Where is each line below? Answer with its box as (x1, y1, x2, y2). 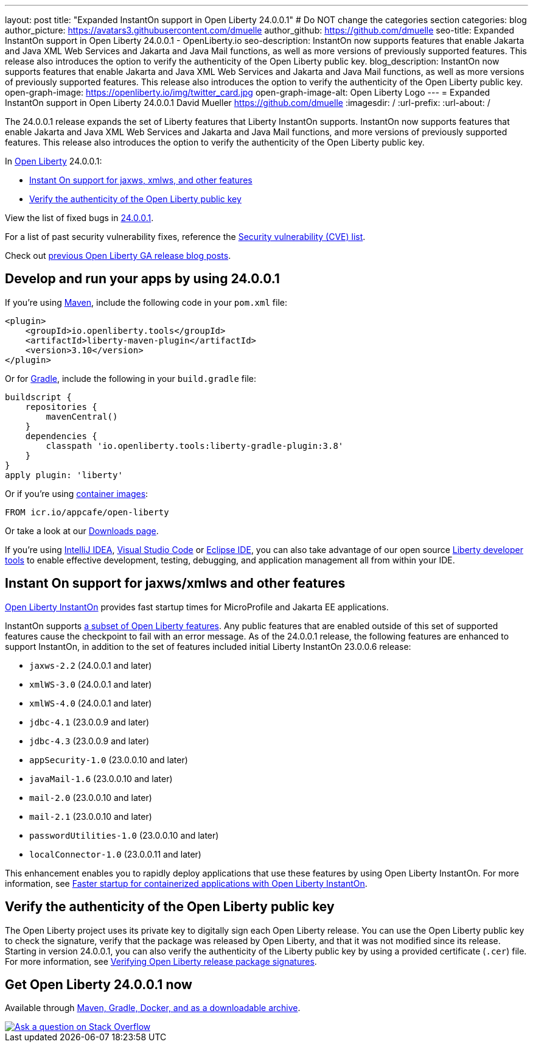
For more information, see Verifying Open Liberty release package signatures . (5, 956, 317, 967)
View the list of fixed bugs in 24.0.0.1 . (5, 213, 154, 223)
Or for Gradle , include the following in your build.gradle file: (5, 373, 257, 384)
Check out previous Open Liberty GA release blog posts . (5, 250, 231, 261)
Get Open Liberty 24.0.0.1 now (5, 976, 192, 992)
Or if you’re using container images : (5, 488, 148, 499)
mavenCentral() (46, 411, 118, 421)
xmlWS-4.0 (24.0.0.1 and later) (29, 697, 152, 708)
